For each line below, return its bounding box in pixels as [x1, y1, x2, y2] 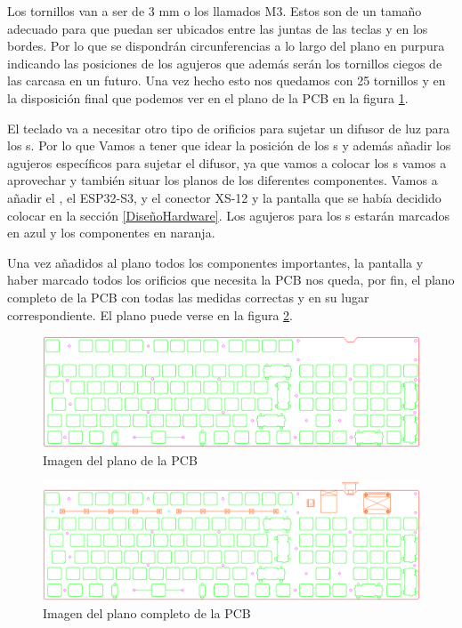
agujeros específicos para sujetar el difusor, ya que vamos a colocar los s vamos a [7, 153, 447, 172]
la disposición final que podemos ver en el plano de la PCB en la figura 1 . [7, 88, 409, 107]
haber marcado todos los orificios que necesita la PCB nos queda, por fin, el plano [7, 270, 455, 289]
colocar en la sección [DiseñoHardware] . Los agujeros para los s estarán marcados [7, 205, 450, 224]
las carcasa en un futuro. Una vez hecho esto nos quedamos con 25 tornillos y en [7, 71, 446, 90]
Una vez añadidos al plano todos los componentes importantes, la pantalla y [7, 253, 424, 271]
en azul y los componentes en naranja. [7, 223, 215, 242]
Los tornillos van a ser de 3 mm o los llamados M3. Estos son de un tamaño [7, 2, 422, 20]
